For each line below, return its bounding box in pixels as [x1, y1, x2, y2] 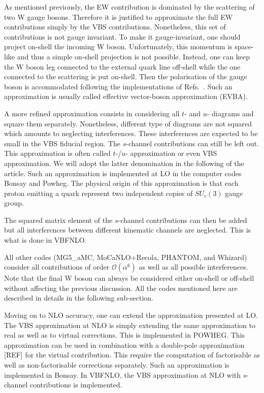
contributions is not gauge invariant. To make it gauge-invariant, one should [4, 31, 241, 42]
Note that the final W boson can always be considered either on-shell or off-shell [4, 273, 254, 283]
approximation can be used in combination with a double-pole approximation [4, 339, 245, 350]
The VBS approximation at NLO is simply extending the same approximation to [4, 319, 255, 330]
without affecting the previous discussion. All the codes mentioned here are [4, 282, 238, 293]
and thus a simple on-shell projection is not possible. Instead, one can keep [17, 51, 250, 61]
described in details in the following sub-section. [4, 292, 153, 303]
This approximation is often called [4, 148, 111, 158]
